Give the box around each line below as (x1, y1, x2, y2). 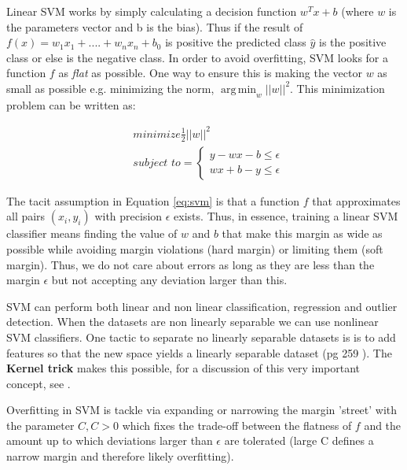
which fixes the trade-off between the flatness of (122, 416, 352, 433)
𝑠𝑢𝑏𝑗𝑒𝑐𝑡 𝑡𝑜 (133, 157, 181, 168)
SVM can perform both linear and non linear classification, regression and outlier (6, 298, 398, 314)
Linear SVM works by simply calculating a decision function (6, 3, 297, 19)
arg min (220, 83, 257, 95)
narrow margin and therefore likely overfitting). (6, 448, 234, 464)
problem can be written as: (6, 96, 136, 113)
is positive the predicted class (165, 34, 306, 50)
